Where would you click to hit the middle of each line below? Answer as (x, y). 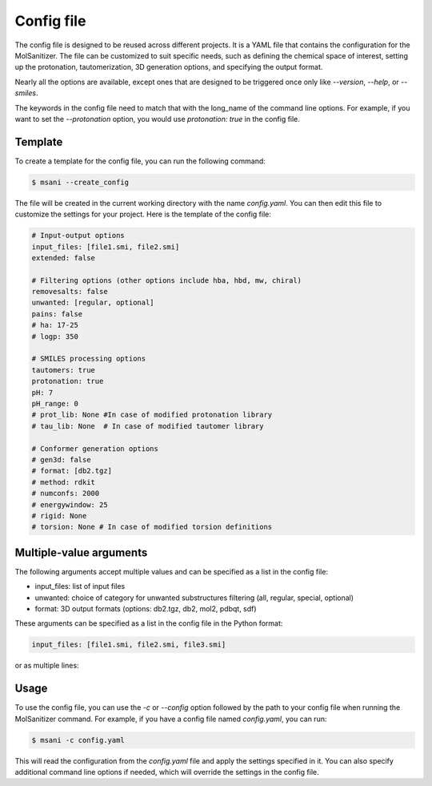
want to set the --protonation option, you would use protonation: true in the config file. (157, 119)
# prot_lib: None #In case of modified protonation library (152, 415)
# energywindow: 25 (70, 504)
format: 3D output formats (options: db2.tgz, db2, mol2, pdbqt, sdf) (146, 608)
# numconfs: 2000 (66, 494)
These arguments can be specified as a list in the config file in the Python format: (149, 623)
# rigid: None (59, 516)
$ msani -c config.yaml (78, 740)
